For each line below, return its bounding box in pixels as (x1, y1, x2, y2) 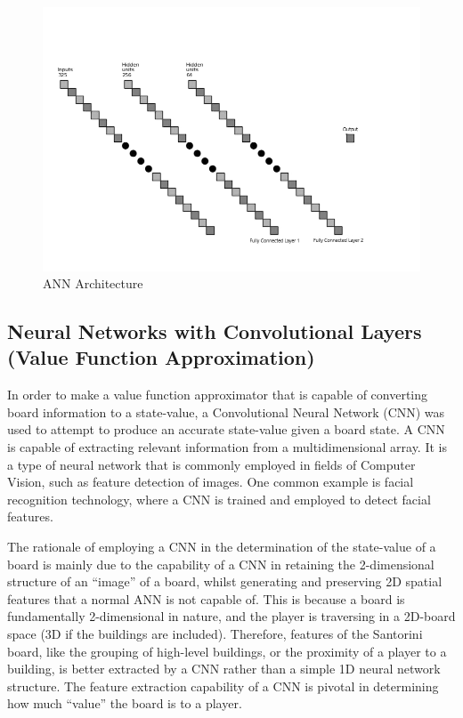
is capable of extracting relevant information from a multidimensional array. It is (7, 438, 447, 456)
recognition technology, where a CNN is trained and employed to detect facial (7, 489, 431, 508)
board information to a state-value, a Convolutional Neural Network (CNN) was (7, 402, 445, 421)
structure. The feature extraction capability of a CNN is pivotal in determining (7, 676, 439, 695)
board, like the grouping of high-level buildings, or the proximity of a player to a (7, 641, 447, 660)
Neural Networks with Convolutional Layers (7, 318, 422, 345)
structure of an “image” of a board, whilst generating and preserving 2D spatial (7, 572, 443, 591)
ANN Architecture (43, 274, 143, 293)
